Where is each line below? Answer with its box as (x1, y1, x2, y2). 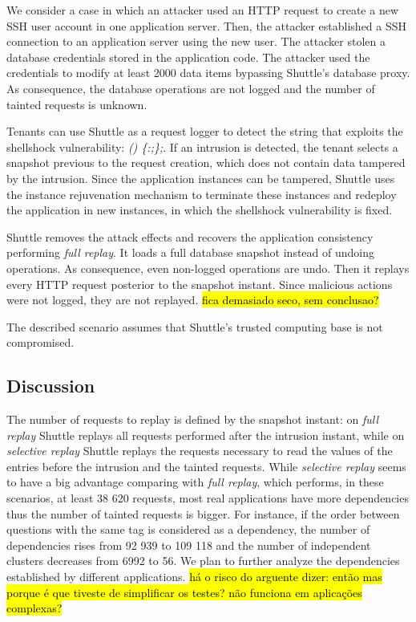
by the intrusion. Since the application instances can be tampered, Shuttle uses (6, 169, 395, 186)
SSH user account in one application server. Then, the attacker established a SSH (6, 17, 407, 34)
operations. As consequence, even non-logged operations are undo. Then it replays (6, 259, 410, 276)
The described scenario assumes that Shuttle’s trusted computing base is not (6, 318, 383, 335)
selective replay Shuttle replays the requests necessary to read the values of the (6, 442, 393, 459)
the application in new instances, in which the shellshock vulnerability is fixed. (6, 201, 393, 218)
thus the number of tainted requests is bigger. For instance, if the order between (6, 505, 400, 522)
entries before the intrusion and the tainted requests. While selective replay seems (6, 457, 406, 474)
